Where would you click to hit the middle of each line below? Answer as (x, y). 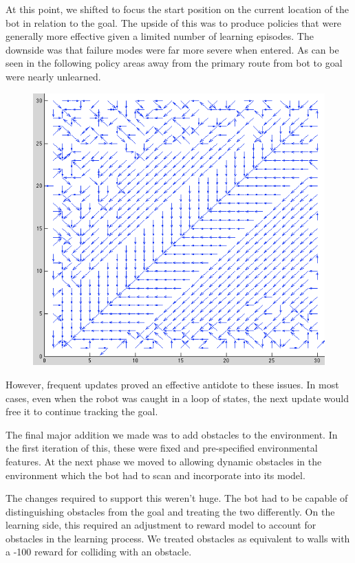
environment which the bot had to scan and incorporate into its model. (155, 475)
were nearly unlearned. (53, 76)
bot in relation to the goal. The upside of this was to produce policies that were (174, 22)
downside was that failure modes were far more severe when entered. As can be (172, 49)
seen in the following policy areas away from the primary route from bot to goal (174, 63)
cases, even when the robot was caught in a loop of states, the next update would (177, 398)
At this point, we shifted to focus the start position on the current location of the (177, 9)
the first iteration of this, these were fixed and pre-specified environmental (162, 448)
